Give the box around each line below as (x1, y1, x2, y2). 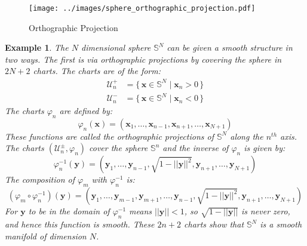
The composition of (5, 173, 75, 186)
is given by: (244, 142, 285, 154)
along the (230, 130, 263, 142)
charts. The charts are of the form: (33, 64, 161, 77)
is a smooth (260, 218, 302, 230)
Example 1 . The (5, 41, 69, 54)
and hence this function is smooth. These (5, 218, 155, 230)
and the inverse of (162, 142, 229, 154)
